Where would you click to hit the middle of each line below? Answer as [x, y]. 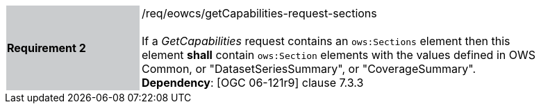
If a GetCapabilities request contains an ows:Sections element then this [326, 41]
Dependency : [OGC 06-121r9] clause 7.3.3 [253, 83]
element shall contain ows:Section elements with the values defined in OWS [339, 55]
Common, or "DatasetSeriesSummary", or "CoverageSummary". [309, 69]
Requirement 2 [47, 48]
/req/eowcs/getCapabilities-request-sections [259, 13]
